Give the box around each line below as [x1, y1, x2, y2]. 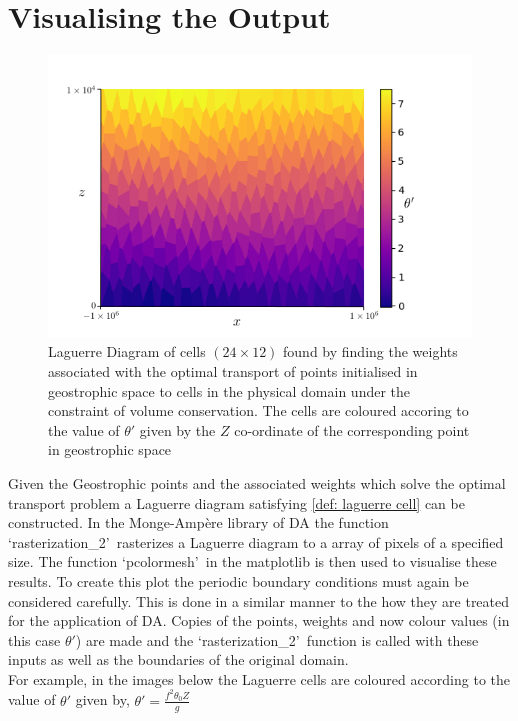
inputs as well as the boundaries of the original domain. [8, 649, 349, 670]
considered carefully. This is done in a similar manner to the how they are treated [8, 590, 510, 611]
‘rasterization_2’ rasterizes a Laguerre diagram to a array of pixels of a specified [8, 531, 504, 552]
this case [8, 629, 61, 650]
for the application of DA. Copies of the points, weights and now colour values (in [8, 610, 510, 631]
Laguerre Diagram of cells [48, 341, 206, 362]
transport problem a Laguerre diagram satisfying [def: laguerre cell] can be [8, 492, 465, 513]
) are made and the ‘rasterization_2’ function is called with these [75, 629, 479, 650]
